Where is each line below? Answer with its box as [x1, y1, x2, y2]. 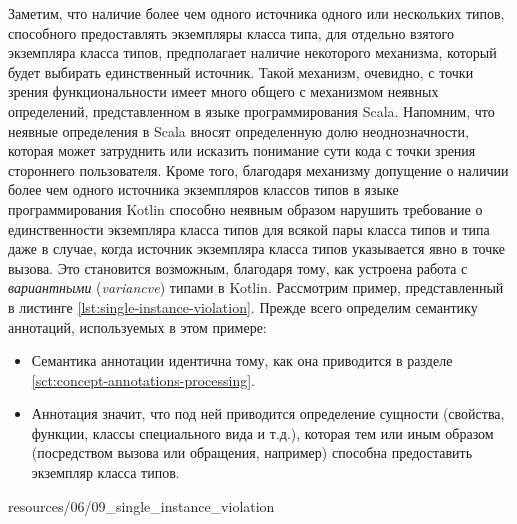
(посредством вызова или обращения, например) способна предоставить [31, 442, 473, 463]
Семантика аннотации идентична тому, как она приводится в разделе [31, 350, 453, 371]
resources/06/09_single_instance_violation [8, 495, 275, 516]
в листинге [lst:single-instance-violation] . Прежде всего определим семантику [8, 296, 478, 317]
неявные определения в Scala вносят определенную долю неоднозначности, [8, 120, 469, 141]
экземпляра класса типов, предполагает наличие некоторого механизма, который [8, 42, 497, 63]
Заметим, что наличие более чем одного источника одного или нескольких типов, [8, 3, 505, 23]
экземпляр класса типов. [31, 462, 180, 483]
